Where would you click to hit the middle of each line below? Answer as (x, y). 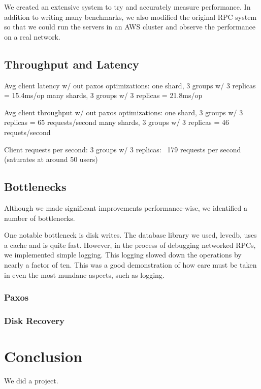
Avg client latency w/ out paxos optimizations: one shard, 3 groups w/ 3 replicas (130, 85)
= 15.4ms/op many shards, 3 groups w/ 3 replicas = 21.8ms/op (103, 95)
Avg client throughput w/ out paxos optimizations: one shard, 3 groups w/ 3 (124, 112)
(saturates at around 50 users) (51, 159)
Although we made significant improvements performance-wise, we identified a (126, 207)
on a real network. (32, 36)
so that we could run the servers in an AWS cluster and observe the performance (130, 27)
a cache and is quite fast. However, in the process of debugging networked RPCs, (130, 245)
